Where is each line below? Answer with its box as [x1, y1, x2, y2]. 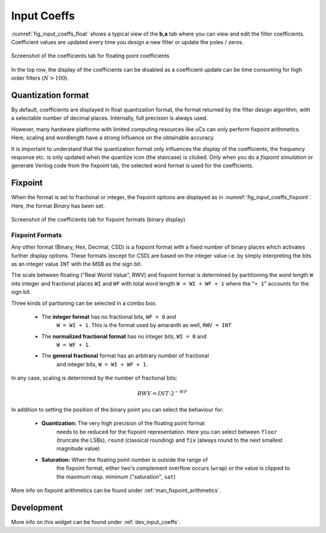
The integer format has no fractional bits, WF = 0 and [41, 313, 176, 320]
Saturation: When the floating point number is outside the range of [41, 456, 208, 463]
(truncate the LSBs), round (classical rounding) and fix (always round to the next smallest [56, 436, 283, 444]
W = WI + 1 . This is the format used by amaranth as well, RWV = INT [56, 322, 232, 329]
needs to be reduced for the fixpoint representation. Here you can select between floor [56, 428, 278, 435]
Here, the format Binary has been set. [11, 202, 105, 209]
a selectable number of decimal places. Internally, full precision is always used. [11, 115, 208, 122]
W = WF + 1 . [56, 341, 91, 348]
